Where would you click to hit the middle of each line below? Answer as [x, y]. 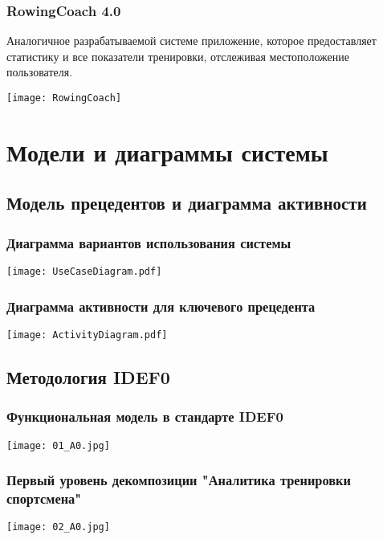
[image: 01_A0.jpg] [58, 445]
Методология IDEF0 [88, 376]
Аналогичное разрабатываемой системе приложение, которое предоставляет [191, 41]
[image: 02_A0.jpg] [58, 527]
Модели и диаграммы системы [167, 151]
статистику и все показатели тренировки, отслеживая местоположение [178, 56]
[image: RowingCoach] [64, 98]
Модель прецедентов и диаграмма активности [187, 203]
